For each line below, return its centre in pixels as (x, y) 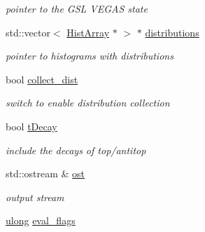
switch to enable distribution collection (88, 103)
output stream (35, 197)
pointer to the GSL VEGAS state (77, 8)
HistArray (88, 32)
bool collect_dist (42, 79)
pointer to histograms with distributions (90, 56)
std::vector (28, 32)
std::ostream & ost (45, 173)
